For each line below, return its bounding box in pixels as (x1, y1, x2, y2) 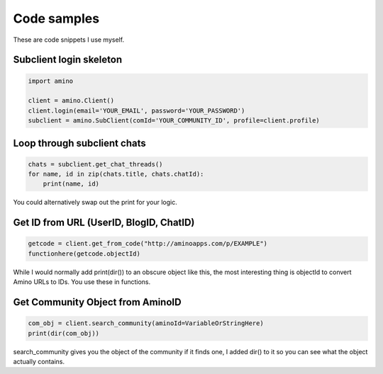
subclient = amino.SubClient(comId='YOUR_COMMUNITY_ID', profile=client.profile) (28, 117, 321, 125)
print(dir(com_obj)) (28, 329, 99, 337)
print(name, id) (43, 180, 99, 188)
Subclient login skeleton (13, 54, 123, 66)
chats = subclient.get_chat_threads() (28, 160, 163, 168)
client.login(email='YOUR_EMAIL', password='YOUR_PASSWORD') (28, 106, 245, 115)
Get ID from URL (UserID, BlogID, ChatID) (13, 217, 195, 229)
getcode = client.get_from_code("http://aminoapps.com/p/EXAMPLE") (28, 239, 268, 248)
